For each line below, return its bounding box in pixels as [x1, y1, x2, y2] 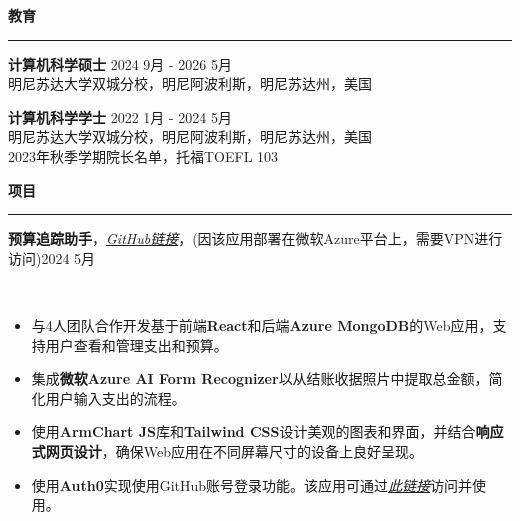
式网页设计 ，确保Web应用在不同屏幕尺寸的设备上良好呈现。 [31, 440, 424, 461]
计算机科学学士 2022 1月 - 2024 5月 [8, 106, 232, 127]
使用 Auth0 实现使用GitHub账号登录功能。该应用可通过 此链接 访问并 [31, 474, 473, 495]
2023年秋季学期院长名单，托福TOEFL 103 [8, 145, 279, 166]
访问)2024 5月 [8, 247, 96, 268]
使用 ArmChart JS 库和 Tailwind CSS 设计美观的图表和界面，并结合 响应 [31, 421, 504, 442]
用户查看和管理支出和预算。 [45, 334, 228, 355]
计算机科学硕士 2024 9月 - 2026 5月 [8, 53, 232, 74]
